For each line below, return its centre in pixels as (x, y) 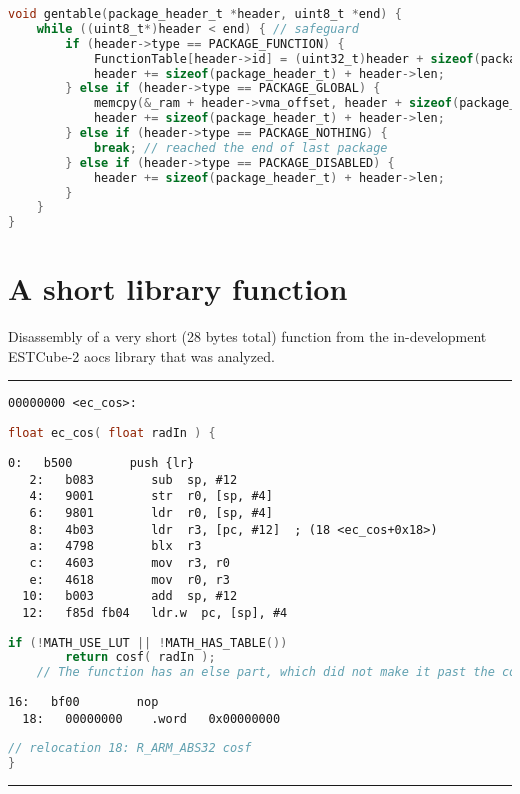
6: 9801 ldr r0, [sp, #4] (151, 512)
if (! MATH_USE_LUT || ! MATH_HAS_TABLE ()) (148, 642)
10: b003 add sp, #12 (130, 596)
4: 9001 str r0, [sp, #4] (151, 496)
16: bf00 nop (83, 702)
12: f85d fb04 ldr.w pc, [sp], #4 (155, 612)
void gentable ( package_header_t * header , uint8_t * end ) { (205, 14)
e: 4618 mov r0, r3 (129, 579)
